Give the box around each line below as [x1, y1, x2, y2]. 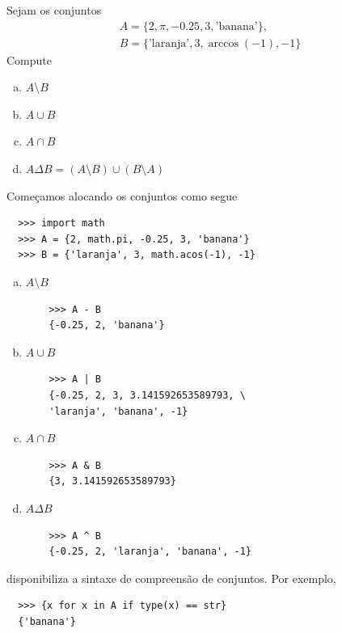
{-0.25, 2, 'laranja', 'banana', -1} [49, 546, 251, 558]
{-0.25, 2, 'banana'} [49, 319, 165, 331]
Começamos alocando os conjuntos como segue [6, 187, 238, 204]
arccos [208, 37, 239, 49]
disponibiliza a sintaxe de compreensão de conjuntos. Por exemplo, [6, 569, 336, 586]
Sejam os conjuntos [6, 2, 102, 18]
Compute [6, 51, 52, 68]
